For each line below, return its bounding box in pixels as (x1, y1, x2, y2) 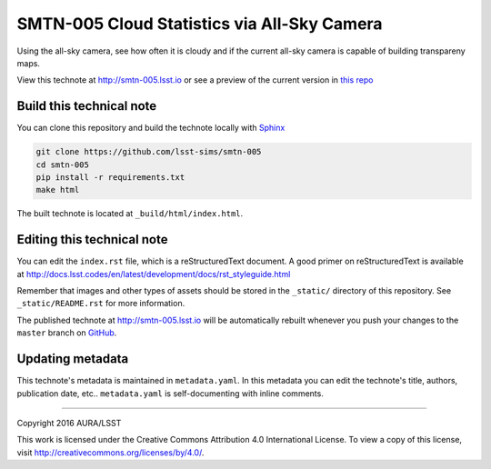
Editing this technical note (16, 232, 168, 247)
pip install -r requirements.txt (35, 173, 185, 182)
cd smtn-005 (35, 159, 90, 170)
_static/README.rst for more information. (16, 298, 185, 309)
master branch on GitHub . (16, 327, 117, 338)
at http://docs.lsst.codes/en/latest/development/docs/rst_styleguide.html (16, 268, 291, 279)
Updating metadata (16, 351, 129, 367)
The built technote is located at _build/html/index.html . (16, 208, 244, 219)
